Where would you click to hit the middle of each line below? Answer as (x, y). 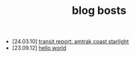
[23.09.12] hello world (39, 48)
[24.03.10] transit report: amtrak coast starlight (70, 42)
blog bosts (99, 11)
